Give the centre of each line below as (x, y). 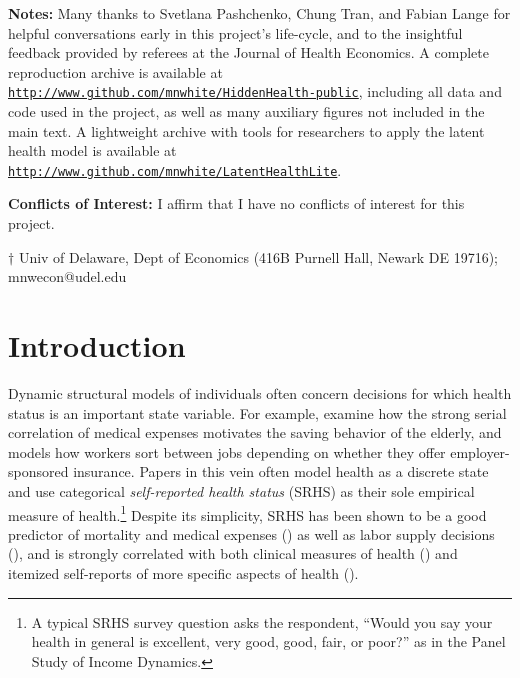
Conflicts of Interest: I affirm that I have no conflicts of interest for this (236, 203)
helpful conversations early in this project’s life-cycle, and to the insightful (235, 32)
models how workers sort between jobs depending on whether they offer (227, 451)
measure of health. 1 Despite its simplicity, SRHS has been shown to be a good (247, 513)
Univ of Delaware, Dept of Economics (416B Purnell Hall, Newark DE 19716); (258, 256)
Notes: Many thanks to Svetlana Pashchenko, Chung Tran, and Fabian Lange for (259, 13)
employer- (480, 451)
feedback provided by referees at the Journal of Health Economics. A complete (248, 52)
